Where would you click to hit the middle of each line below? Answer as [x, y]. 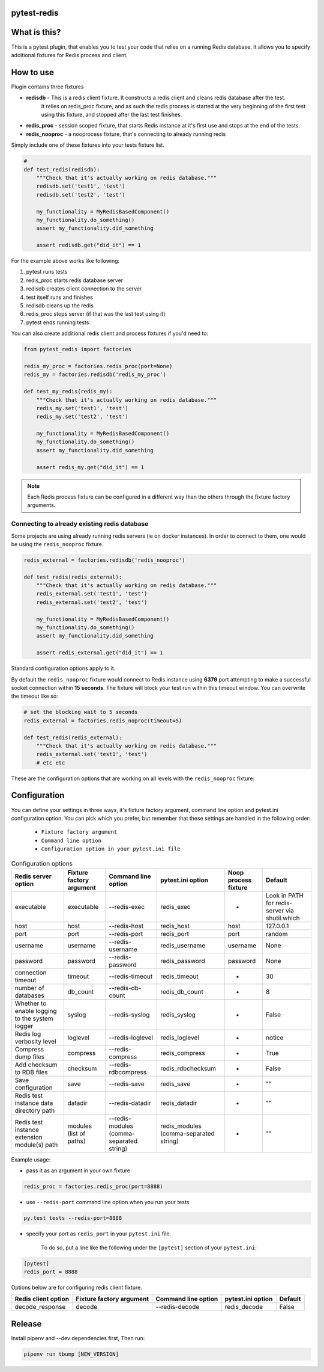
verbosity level [35, 1041]
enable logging [36, 1011]
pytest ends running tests [58, 322]
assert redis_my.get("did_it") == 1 [90, 467]
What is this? [36, 32]
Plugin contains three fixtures [47, 87]
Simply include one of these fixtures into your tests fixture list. [88, 145]
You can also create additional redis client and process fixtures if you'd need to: [110, 333]
